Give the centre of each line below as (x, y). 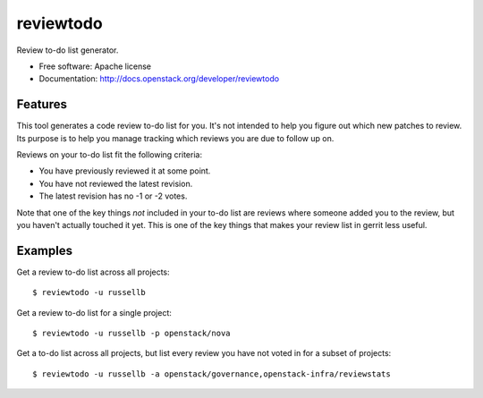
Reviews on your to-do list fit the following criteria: (110, 155)
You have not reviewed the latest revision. (116, 183)
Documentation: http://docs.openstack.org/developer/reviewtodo (159, 79)
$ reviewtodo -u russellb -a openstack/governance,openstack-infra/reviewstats (212, 374)
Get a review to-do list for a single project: (94, 312)
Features (42, 104)
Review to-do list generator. (68, 50)
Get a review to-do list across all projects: (93, 272)
